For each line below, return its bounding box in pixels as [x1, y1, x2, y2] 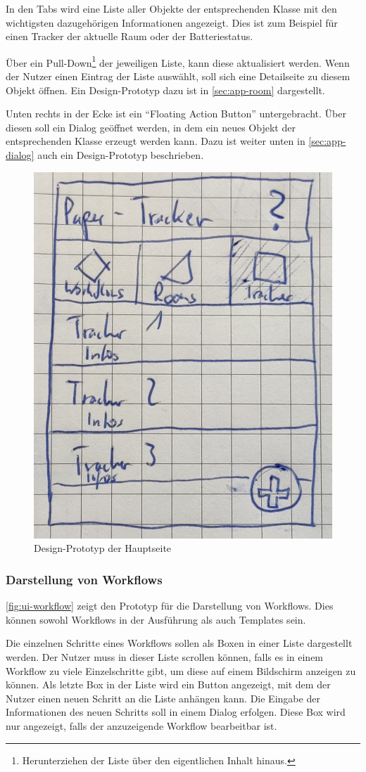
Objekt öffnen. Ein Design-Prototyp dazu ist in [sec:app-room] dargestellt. [6, 82, 325, 97]
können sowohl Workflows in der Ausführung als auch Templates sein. [6, 612, 306, 626]
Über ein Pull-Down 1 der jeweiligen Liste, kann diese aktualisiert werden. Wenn [6, 53, 350, 70]
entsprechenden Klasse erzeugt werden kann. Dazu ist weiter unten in [6, 134, 305, 148]
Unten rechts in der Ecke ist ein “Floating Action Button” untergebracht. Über [6, 106, 346, 121]
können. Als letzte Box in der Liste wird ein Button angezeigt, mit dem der [6, 677, 331, 692]
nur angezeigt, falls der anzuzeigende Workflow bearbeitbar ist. [6, 718, 277, 733]
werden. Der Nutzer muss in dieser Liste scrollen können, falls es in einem [6, 650, 324, 664]
